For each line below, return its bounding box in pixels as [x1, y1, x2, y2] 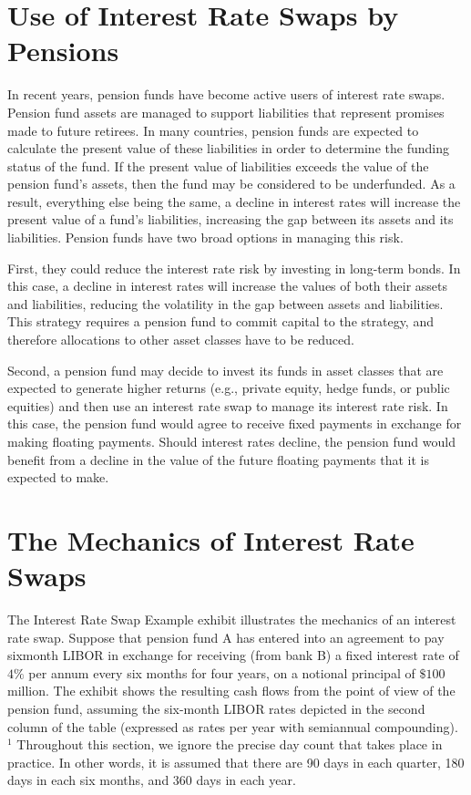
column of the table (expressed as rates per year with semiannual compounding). [7, 717, 458, 736]
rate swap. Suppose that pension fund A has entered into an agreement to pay [7, 627, 445, 646]
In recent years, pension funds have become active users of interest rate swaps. [7, 85, 445, 104]
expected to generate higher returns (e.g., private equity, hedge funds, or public [7, 378, 450, 397]
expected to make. [7, 468, 109, 487]
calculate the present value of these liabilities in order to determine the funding [7, 139, 449, 158]
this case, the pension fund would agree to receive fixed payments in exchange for [7, 414, 462, 433]
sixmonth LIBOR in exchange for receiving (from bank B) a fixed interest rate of [7, 645, 459, 665]
